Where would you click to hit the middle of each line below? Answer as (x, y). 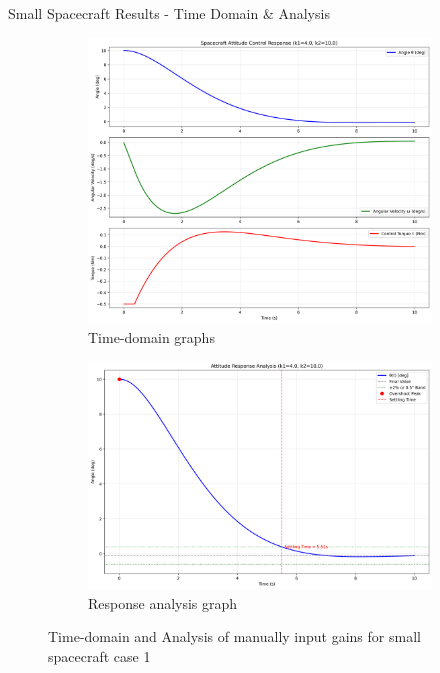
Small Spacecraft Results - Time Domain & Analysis (169, 13)
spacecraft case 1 (99, 655)
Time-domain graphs (151, 336)
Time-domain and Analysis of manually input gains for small (234, 636)
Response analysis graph (163, 602)
